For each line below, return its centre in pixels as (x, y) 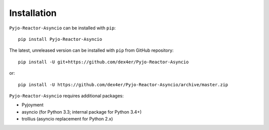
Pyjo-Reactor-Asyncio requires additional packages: (67, 96)
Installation (33, 13)
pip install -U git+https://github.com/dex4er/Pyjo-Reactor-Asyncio (103, 62)
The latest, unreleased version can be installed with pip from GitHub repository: (91, 50)
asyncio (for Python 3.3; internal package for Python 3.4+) (82, 112)
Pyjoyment (33, 105)
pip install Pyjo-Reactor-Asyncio (60, 39)
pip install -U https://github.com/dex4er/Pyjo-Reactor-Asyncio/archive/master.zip (123, 84)
